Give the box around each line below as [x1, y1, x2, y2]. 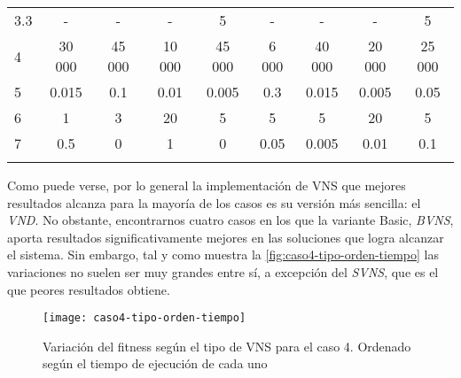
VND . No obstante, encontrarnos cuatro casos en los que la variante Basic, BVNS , [7, 211, 454, 229]
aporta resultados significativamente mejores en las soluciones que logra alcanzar [7, 228, 444, 246]
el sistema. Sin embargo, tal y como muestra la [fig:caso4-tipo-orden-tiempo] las [7, 245, 439, 264]
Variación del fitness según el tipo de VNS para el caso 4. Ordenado [43, 336, 411, 355]
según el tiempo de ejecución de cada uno [43, 354, 268, 373]
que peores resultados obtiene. [7, 280, 170, 298]
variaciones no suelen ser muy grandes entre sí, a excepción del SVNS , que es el [7, 262, 439, 281]
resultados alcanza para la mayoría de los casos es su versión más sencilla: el [7, 193, 421, 212]
